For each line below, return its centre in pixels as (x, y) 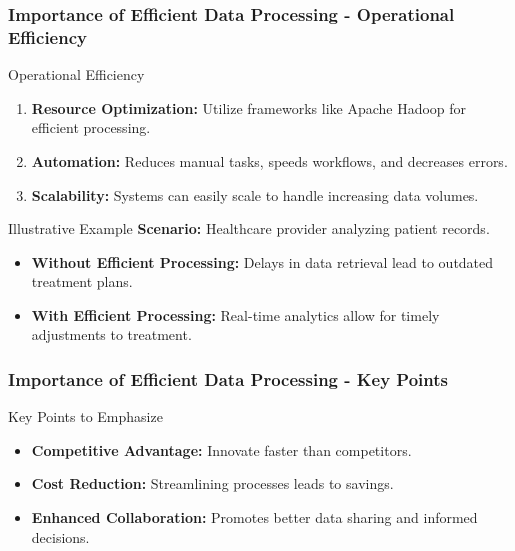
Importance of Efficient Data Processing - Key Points (228, 379)
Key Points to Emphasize (85, 416)
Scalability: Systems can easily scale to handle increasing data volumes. (255, 194)
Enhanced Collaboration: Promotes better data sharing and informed (254, 517)
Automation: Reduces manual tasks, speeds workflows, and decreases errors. (269, 160)
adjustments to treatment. (111, 334)
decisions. (60, 536)
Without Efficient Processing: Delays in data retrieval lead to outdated (262, 261)
